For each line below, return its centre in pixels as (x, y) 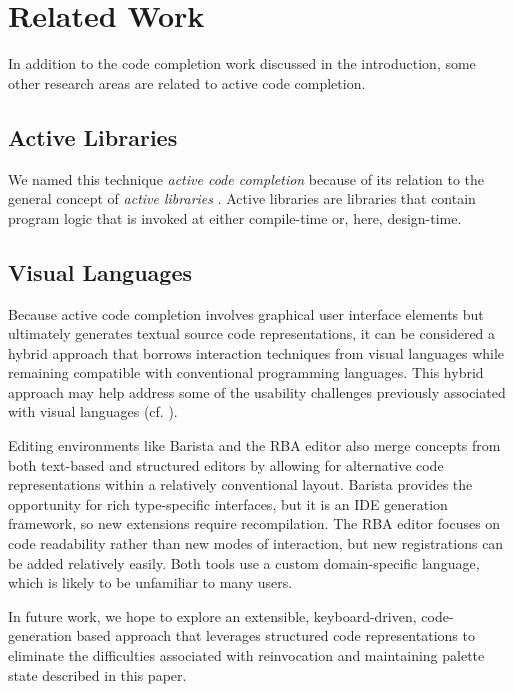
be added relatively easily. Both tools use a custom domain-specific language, (244, 562)
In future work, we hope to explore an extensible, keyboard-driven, (212, 615)
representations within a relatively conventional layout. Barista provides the (240, 484)
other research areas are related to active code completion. (187, 82)
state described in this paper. (97, 674)
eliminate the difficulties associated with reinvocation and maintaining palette (246, 655)
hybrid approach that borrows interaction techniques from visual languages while (256, 352)
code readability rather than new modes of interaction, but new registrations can (256, 543)
